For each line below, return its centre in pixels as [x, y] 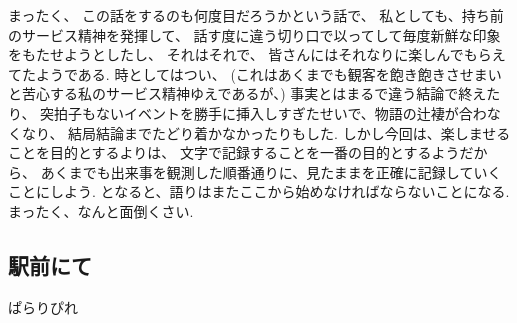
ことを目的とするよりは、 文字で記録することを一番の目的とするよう [234, 152]
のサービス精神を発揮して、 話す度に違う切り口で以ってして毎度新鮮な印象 [254, 34]
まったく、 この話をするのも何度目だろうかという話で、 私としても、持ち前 [256, 15]
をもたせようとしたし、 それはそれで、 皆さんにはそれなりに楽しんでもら [250, 54]
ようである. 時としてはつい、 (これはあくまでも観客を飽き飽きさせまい [268, 73]
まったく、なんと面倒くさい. [101, 210]
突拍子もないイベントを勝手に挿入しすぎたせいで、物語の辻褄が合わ [263, 112]
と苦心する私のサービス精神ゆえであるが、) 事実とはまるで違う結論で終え [247, 93]
